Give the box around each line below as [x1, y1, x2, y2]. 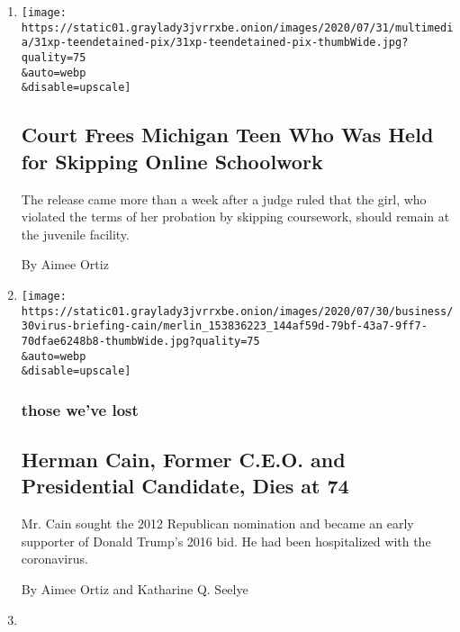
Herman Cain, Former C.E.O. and [21, 446, 346, 474]
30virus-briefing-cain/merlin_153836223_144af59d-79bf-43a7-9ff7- [21, 320, 428, 333]
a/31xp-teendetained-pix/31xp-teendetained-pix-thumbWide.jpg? [21, 36, 409, 50]
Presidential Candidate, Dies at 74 [21, 472, 349, 500]
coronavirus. [21, 549, 88, 568]
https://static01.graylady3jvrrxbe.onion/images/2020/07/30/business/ [21, 304, 454, 318]
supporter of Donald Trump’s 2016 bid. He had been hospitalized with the [21, 531, 431, 550]
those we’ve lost [21, 398, 139, 420]
